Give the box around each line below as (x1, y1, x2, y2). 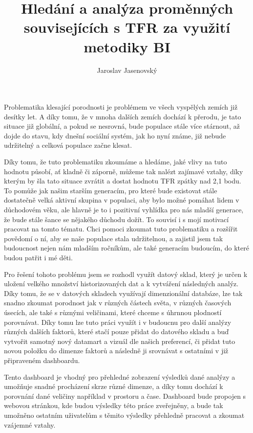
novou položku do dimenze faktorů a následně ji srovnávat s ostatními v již (4, 345, 229, 356)
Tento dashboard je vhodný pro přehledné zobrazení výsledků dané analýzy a (4, 371, 235, 382)
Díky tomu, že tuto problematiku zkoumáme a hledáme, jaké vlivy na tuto (4, 157, 227, 167)
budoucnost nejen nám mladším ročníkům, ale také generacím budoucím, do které (4, 243, 249, 253)
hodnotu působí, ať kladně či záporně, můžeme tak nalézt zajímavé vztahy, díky (4, 166, 243, 176)
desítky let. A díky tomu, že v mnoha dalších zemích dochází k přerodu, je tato (4, 111, 241, 121)
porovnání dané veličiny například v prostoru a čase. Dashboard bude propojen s (4, 390, 246, 401)
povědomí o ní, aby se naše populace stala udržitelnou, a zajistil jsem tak (4, 233, 223, 243)
